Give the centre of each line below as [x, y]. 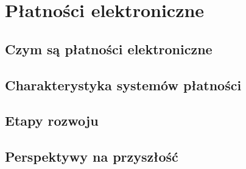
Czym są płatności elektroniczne [109, 49]
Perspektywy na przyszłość [92, 156]
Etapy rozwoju [52, 120]
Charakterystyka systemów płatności [123, 84]
